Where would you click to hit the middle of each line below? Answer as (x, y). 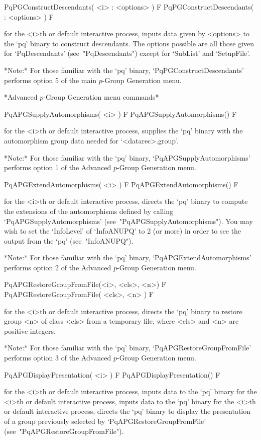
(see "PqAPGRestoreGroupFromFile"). (64, 431)
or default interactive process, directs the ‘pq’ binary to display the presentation (127, 411)
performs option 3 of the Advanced (58, 358)
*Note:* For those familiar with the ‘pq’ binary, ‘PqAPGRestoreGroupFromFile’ (128, 348)
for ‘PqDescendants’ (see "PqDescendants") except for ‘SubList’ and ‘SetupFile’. (127, 53)
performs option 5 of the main (50, 80)
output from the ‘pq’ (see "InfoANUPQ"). (69, 240)
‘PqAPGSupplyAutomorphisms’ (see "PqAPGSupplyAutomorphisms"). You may (128, 221)
